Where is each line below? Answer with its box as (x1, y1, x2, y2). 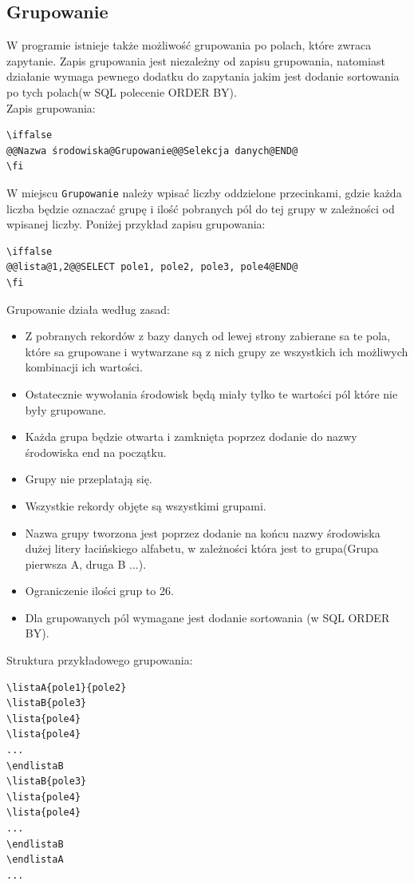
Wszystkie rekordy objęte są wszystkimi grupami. (25, 497, 266, 514)
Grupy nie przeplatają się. (25, 470, 152, 487)
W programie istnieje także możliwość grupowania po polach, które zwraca (6, 37, 372, 54)
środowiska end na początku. (25, 443, 167, 460)
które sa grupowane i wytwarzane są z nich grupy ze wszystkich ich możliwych (25, 343, 408, 359)
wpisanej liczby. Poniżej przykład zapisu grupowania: (6, 216, 266, 232)
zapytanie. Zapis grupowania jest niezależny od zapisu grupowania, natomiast (6, 52, 385, 69)
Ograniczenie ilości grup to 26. (25, 582, 174, 599)
